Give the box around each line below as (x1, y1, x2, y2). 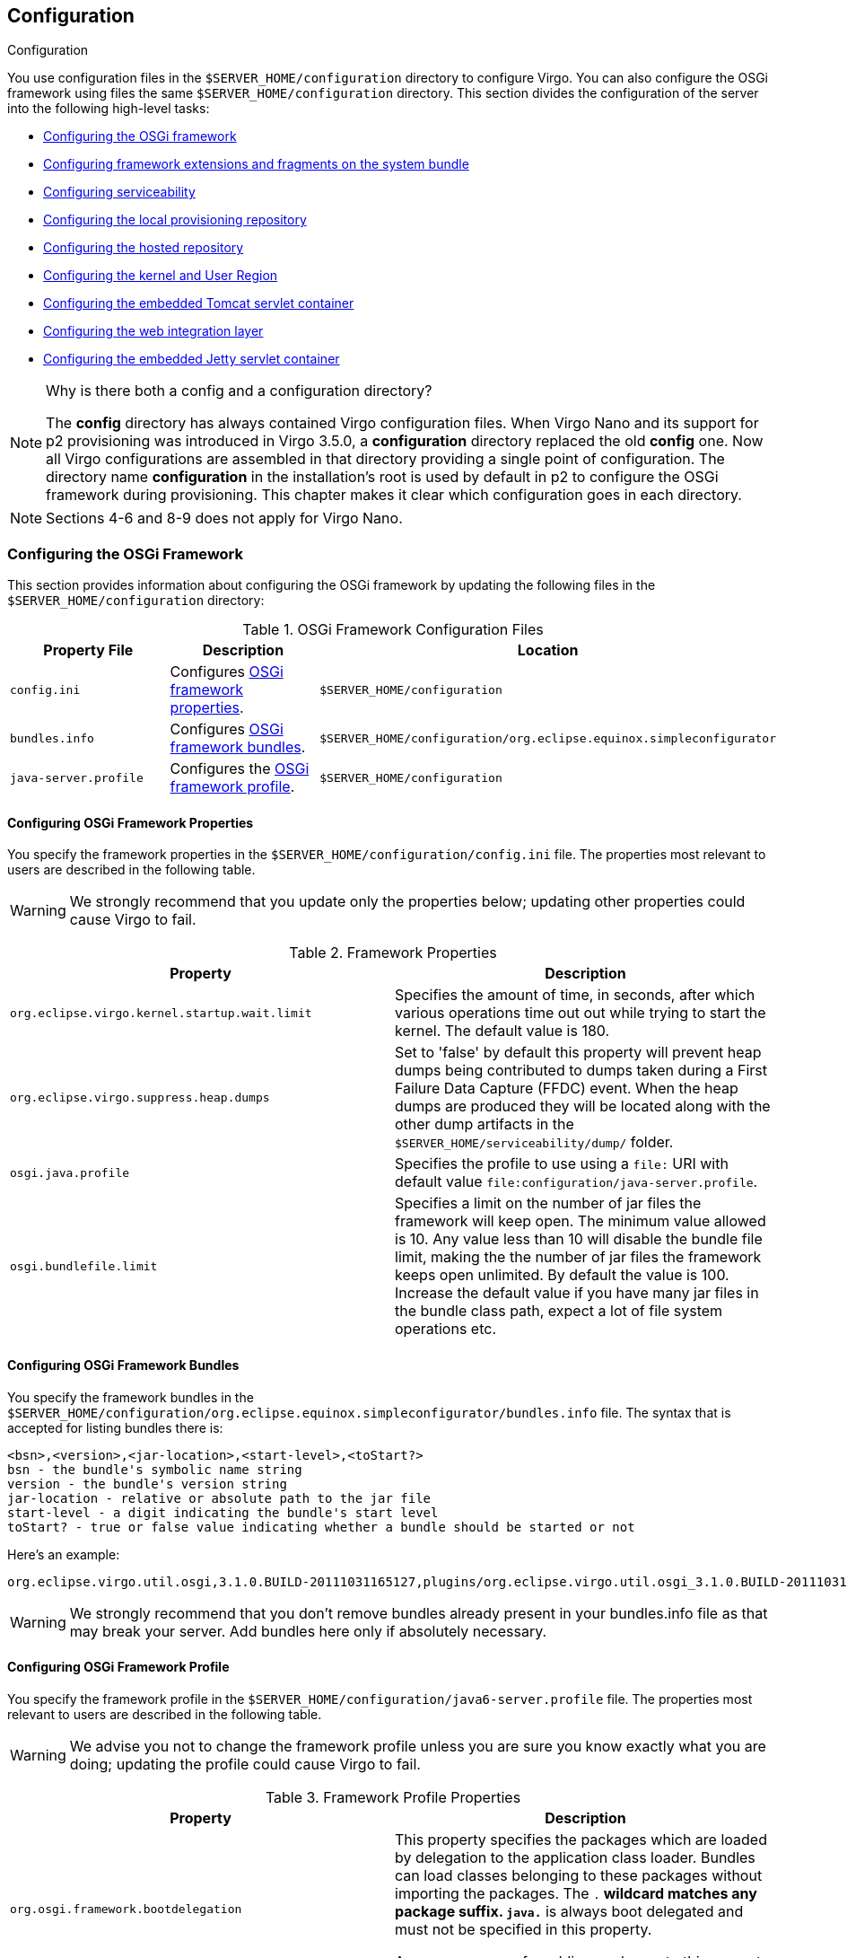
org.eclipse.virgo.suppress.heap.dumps (10, 1090, 270, 1104)
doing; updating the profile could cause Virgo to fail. (69, 1754, 421, 1773)
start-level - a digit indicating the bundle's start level (7, 1505, 439, 1520)
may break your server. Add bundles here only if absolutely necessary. (69, 1621, 547, 1640)
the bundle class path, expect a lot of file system (395, 1302, 723, 1321)
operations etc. (395, 1320, 496, 1339)
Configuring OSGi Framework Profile (7, 1659, 230, 1675)
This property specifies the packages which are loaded (395, 1830, 767, 1848)
